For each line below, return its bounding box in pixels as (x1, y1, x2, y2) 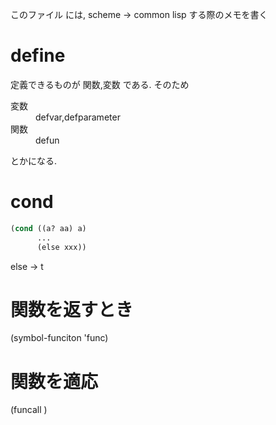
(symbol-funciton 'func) (10, 332, 109, 344)
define (10, 44, 66, 67)
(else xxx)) (36, 242, 87, 252)
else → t (10, 260, 44, 272)
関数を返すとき (10, 298, 134, 321)
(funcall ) (10, 404, 48, 416)
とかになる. (10, 154, 58, 167)
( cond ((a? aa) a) (10, 223, 87, 233)
